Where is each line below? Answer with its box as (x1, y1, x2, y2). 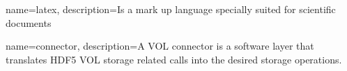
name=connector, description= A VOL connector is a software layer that (6, 39, 314, 53)
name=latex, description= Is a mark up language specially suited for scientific (6, 2, 336, 16)
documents (6, 15, 52, 30)
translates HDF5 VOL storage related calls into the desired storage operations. (6, 52, 342, 66)
